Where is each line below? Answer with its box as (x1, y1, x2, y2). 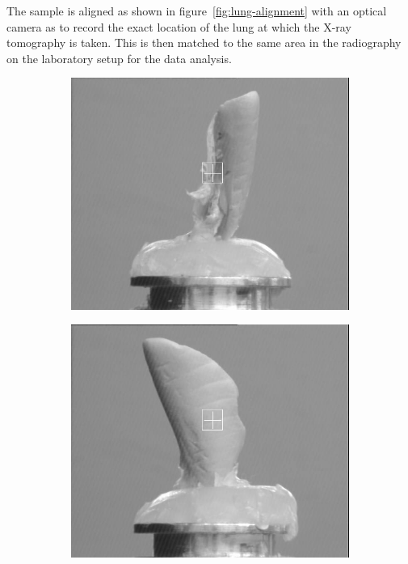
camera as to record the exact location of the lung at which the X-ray (6, 18, 351, 35)
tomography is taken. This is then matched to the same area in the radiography (6, 34, 402, 51)
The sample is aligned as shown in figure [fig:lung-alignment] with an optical (6, 2, 387, 19)
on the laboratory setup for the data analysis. (6, 49, 232, 66)
